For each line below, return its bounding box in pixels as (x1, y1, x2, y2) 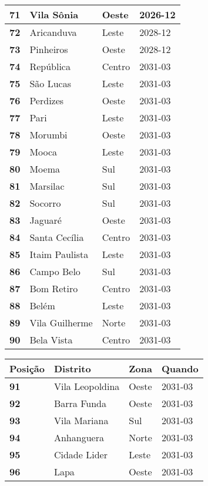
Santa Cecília (29, 230, 84, 244)
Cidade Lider (53, 448, 108, 461)
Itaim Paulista (29, 247, 89, 261)
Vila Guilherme (29, 316, 93, 329)
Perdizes (29, 94, 64, 107)
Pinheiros (29, 42, 68, 56)
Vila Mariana (53, 414, 109, 427)
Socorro (29, 196, 61, 210)
